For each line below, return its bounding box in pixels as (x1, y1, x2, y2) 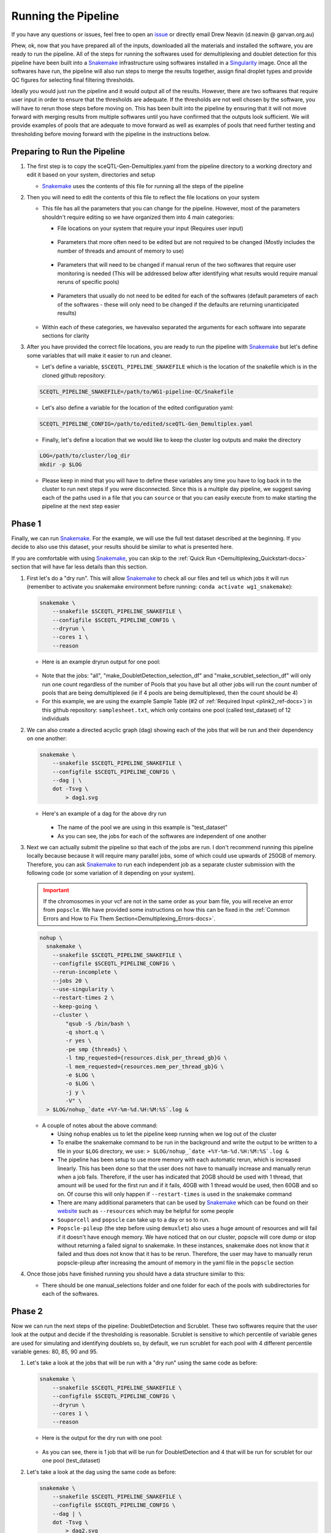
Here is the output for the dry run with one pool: (42, 1434, 163, 1442)
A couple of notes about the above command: (42, 1122, 158, 1129)
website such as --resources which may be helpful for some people (57, 1207, 234, 1215)
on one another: (26, 735, 67, 742)
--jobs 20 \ (52, 977, 89, 984)
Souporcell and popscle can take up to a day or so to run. (57, 1216, 210, 1223)
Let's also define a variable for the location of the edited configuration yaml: (42, 403, 234, 411)
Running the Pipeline (11, 9, 120, 23)
